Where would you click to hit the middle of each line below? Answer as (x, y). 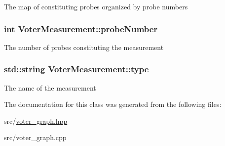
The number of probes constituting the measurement (84, 47)
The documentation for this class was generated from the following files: (113, 104)
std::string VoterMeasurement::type (76, 69)
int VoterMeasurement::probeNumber (81, 28)
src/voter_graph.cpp (35, 137)
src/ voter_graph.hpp (36, 121)
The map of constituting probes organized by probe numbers (96, 6)
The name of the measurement (50, 87)
